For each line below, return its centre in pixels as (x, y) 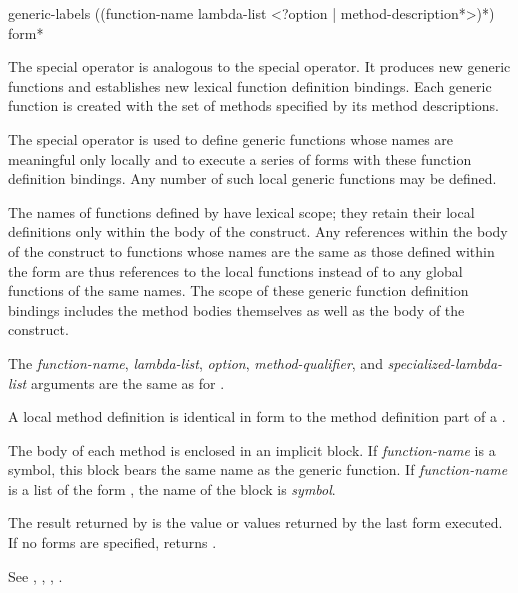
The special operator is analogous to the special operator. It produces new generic (259, 66)
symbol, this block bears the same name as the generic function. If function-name (258, 469)
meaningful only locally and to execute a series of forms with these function (240, 158)
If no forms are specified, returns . (112, 542)
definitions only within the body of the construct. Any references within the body (258, 231)
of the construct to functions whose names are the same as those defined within (251, 250)
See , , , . (35, 575)
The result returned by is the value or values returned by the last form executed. (255, 522)
